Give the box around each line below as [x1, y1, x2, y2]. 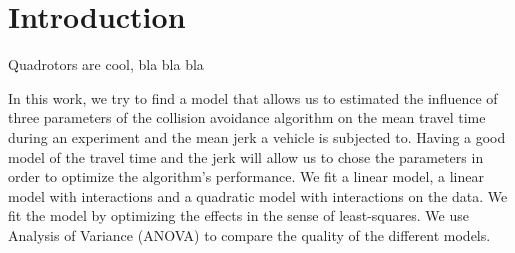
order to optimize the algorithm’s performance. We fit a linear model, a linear [8, 166, 484, 187]
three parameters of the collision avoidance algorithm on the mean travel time [8, 107, 486, 128]
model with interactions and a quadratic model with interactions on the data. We [8, 185, 508, 206]
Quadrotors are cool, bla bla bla [8, 54, 204, 75]
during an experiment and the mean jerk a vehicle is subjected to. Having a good [8, 126, 506, 147]
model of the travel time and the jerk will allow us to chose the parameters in [8, 146, 484, 167]
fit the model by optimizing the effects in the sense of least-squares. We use [8, 205, 469, 226]
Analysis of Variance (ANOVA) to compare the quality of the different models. [8, 224, 491, 245]
